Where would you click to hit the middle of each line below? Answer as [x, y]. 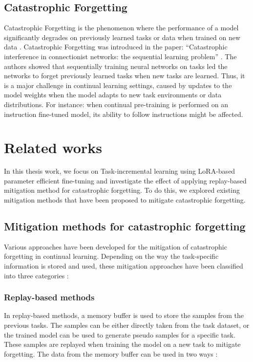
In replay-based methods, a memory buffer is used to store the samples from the [124, 315]
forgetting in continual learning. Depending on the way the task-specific [111, 256]
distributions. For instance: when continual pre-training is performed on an [116, 104]
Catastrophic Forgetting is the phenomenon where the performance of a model [121, 28]
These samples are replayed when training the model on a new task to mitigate [122, 344]
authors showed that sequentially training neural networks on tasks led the [116, 66]
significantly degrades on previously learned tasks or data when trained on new [122, 37]
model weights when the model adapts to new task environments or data [113, 95]
